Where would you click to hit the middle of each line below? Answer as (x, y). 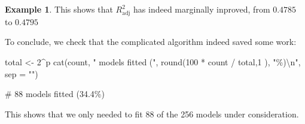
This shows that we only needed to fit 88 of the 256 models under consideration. (152, 114)
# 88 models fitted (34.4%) (55, 94)
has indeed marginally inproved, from (202, 9)
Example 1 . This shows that (59, 9)
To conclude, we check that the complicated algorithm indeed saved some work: (151, 42)
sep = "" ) (22, 73)
